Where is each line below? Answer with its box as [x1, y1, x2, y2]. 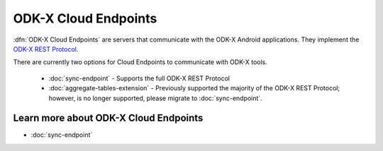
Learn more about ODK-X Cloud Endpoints [13, 112, 204, 124]
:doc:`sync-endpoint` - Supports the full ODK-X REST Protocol [48, 74, 231, 83]
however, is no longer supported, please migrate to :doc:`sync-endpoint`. [48, 94, 262, 102]
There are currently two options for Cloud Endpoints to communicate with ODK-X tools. [13, 58, 267, 66]
